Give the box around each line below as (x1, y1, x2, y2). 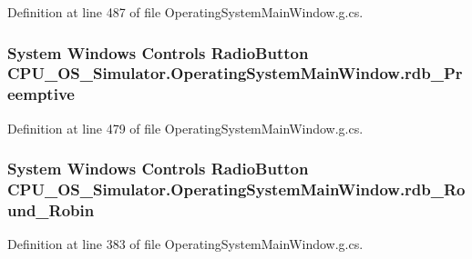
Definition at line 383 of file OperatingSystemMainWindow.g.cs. (7, 234, 364, 254)
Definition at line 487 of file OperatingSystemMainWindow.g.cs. (7, 3, 364, 21)
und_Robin (7, 199, 95, 222)
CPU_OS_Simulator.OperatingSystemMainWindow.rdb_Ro (7, 178, 466, 201)
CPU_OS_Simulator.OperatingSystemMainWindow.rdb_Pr (7, 62, 463, 85)
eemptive (7, 83, 75, 105)
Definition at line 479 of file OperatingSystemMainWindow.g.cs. (7, 118, 364, 137)
